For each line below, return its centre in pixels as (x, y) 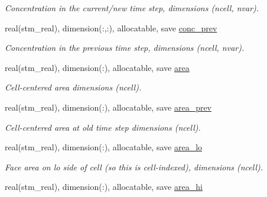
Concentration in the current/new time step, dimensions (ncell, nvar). (132, 8)
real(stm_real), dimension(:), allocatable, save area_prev (108, 107)
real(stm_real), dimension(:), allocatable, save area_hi (104, 187)
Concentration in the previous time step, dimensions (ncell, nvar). (125, 48)
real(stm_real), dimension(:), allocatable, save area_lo (104, 147)
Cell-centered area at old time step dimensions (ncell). (103, 127)
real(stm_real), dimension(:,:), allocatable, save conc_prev (111, 28)
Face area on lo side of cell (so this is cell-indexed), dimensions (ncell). (134, 167)
